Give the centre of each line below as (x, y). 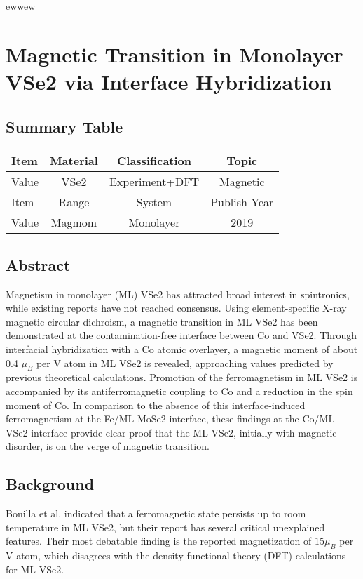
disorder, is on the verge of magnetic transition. (108, 446)
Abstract (38, 264)
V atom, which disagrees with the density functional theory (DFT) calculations (176, 555)
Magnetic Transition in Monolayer (174, 54)
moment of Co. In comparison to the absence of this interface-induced (156, 405)
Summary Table (64, 126)
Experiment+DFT (154, 182)
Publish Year (242, 202)
